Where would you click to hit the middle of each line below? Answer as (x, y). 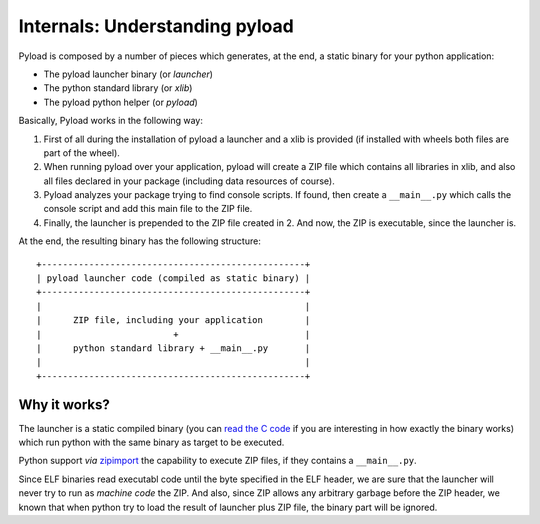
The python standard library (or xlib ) (118, 88)
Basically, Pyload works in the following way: (111, 121)
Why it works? (64, 404)
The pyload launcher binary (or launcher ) (128, 74)
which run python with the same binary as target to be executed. (151, 442)
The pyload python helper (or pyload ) (121, 102)
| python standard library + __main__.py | (173, 348)
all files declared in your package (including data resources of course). (189, 181)
